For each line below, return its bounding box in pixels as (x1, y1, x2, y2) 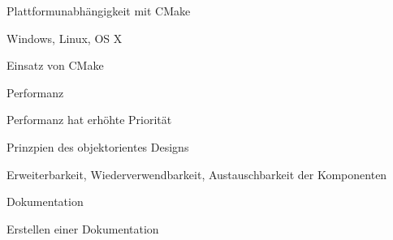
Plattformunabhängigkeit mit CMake (6, 2, 191, 19)
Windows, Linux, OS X (6, 29, 123, 46)
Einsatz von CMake (6, 57, 104, 74)
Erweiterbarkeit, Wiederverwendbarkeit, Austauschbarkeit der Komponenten (6, 165, 387, 182)
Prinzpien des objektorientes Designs (6, 138, 189, 155)
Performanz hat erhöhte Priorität (6, 111, 172, 128)
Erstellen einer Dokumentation (6, 220, 159, 237)
